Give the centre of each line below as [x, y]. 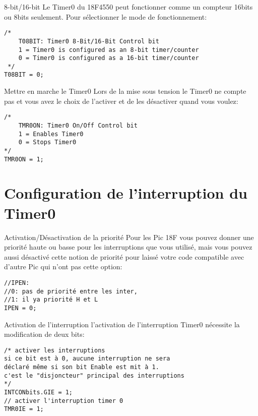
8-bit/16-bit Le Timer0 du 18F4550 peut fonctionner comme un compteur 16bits [128, 7]
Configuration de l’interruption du [126, 193]
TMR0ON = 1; [24, 159]
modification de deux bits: [44, 334]
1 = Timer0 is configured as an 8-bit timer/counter [109, 50]
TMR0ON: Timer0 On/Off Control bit [78, 125]
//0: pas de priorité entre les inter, [71, 291]
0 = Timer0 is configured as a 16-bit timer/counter [109, 58]
